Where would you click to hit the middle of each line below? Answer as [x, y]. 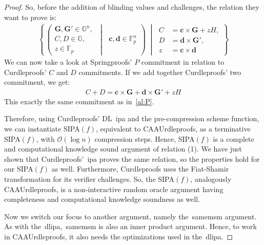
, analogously [211, 178]
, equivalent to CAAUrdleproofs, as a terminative [173, 128]
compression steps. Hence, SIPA [145, 138]
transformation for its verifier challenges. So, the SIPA [89, 178]
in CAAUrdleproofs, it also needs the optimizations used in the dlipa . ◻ [119, 236]
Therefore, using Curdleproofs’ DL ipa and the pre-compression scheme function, [132, 118]
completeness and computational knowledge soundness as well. [102, 199]
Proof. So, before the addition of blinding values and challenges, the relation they [132, 7]
